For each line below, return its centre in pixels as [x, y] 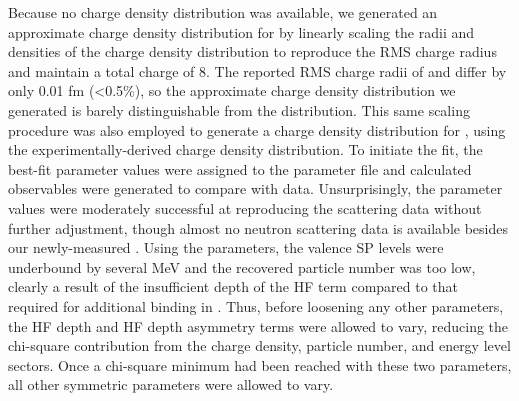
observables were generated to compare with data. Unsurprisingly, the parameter [255, 188]
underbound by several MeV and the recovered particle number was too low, [242, 266]
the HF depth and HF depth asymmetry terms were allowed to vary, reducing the [258, 325]
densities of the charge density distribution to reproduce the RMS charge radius [252, 51]
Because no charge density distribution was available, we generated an [223, 12]
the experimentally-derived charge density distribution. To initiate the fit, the [245, 149]
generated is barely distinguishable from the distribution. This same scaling [239, 109]
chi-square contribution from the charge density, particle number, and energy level [259, 345]
